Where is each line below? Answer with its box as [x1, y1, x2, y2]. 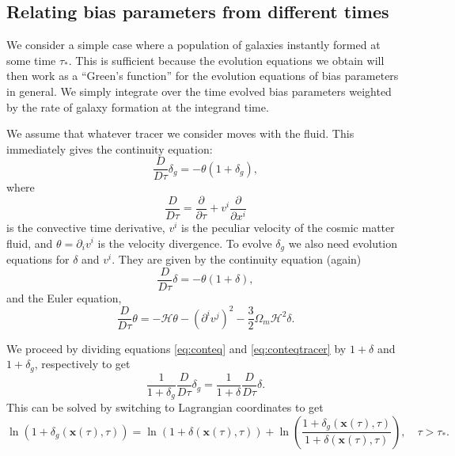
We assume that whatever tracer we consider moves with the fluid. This [6, 125, 355, 142]
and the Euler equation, [6, 289, 122, 306]
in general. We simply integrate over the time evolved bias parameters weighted [6, 82, 392, 99]
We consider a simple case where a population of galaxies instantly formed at [6, 36, 381, 53]
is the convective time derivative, [6, 218, 165, 235]
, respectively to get [34, 355, 131, 372]
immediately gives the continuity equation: [6, 140, 213, 157]
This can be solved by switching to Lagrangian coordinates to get [6, 399, 324, 416]
